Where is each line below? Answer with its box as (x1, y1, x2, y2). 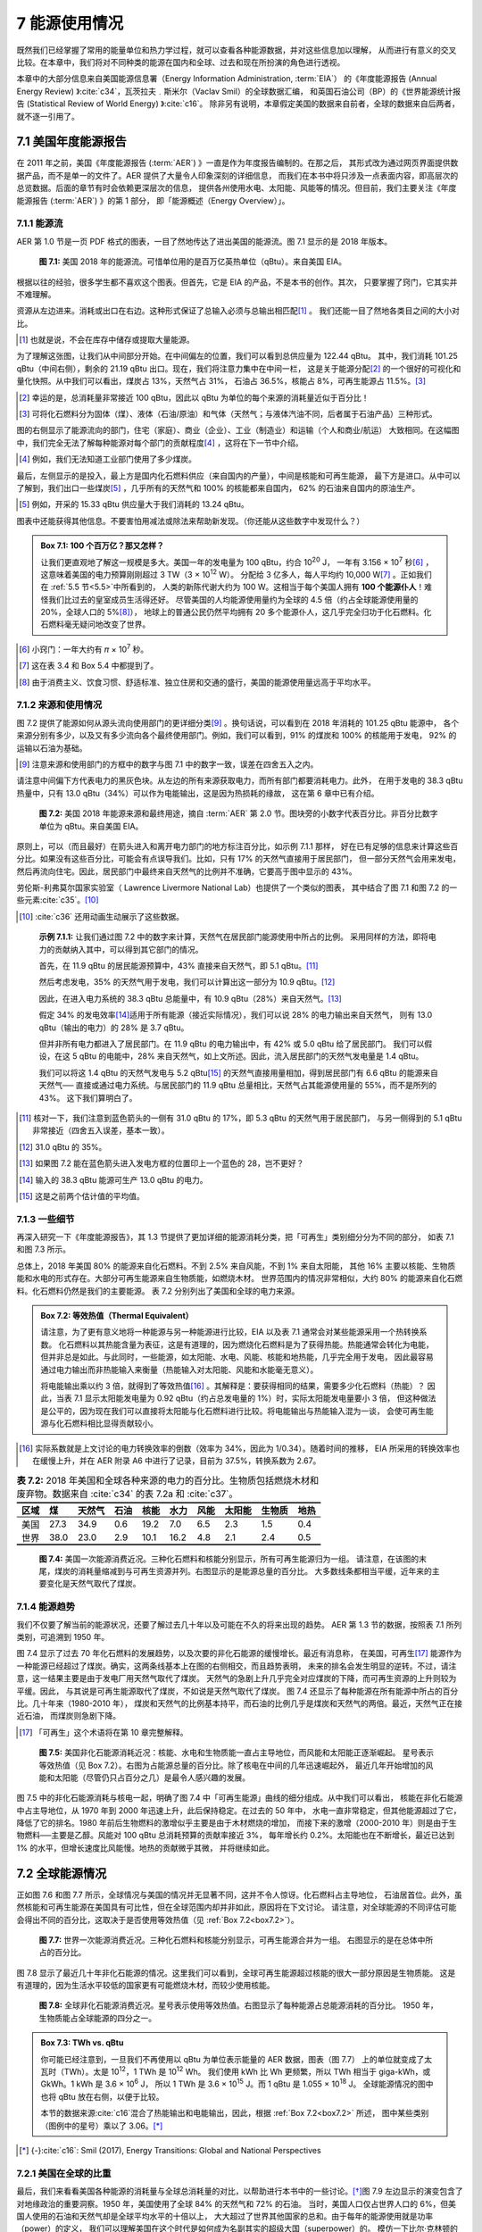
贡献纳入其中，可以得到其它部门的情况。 (54, 944, 204, 954)
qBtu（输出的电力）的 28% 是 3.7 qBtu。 (38, 1022, 189, 1033)
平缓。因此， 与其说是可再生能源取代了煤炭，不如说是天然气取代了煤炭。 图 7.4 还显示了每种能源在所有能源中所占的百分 (16, 1686, 459, 1696)
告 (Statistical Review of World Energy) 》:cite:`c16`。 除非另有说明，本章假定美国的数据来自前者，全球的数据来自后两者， (16, 98, 460, 109)
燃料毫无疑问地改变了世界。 (47, 619, 151, 629)
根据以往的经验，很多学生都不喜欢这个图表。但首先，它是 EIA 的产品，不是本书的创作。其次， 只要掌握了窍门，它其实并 (16, 277, 458, 287)
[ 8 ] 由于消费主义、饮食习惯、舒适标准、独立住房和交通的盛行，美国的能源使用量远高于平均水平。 (19, 677, 377, 687)
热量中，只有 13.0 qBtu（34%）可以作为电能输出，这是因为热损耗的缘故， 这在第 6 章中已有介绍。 (16, 787, 379, 798)
